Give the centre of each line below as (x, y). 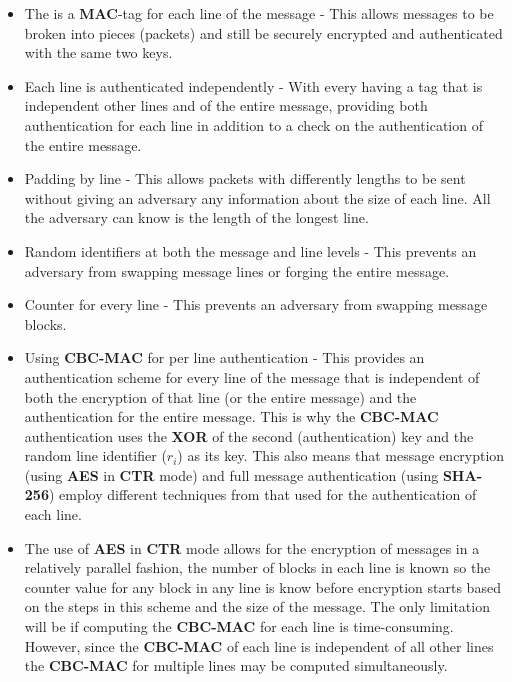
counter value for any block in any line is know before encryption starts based (262, 586)
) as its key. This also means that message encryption (341, 455)
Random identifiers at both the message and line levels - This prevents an (250, 250)
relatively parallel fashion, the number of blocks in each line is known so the (257, 567)
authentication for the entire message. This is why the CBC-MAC (231, 416)
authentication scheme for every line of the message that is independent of (252, 376)
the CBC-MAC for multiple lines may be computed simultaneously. (236, 665)
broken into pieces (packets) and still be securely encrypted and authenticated (263, 32)
